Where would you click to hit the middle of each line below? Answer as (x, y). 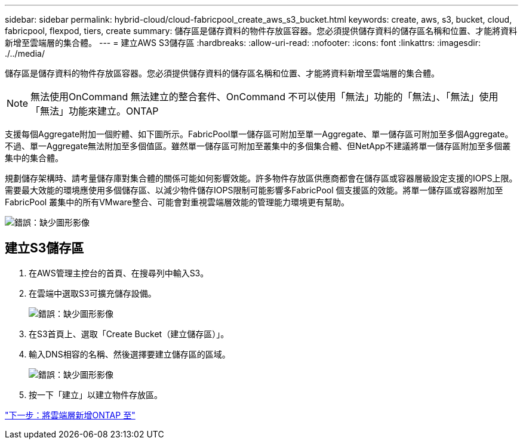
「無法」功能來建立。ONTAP (95, 111)
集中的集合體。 (34, 158)
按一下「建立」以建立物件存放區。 (96, 394)
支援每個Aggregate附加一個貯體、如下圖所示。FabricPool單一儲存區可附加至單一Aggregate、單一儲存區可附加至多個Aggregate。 (259, 134)
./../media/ (25, 53)
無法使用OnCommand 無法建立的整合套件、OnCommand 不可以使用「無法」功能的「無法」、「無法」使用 (264, 97)
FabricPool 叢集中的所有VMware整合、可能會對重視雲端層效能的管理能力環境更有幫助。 (177, 202)
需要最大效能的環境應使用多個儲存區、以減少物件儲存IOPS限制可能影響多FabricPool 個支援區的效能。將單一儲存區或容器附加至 (254, 190)
